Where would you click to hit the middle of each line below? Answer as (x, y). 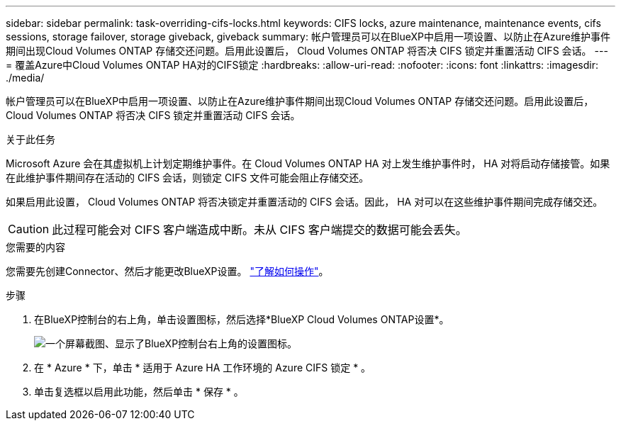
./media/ (25, 78)
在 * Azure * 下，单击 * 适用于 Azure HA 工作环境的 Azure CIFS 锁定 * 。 (203, 368)
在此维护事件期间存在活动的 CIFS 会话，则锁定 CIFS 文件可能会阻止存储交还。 (188, 178)
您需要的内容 (35, 247)
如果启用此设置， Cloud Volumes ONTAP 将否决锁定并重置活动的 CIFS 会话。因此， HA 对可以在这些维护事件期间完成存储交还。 (304, 202)
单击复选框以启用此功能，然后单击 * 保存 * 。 (139, 392)
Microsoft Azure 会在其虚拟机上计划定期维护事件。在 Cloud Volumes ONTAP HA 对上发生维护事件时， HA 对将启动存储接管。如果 (308, 163)
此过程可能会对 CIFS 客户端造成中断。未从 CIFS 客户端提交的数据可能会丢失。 (259, 230)
